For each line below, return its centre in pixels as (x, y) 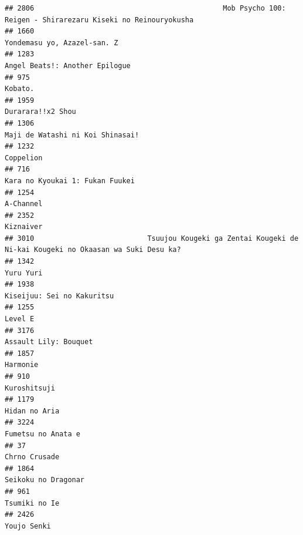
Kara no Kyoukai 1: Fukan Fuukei (70, 181)
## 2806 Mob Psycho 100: (145, 8)
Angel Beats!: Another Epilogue (68, 65)
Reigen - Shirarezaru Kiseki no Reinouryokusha (99, 20)
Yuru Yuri (24, 273)
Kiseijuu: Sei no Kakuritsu (59, 296)
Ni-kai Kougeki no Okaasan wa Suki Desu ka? (93, 250)
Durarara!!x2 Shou (40, 112)
